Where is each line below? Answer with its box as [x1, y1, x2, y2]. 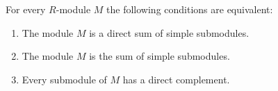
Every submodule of [22, 72, 107, 86]
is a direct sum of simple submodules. [89, 25, 250, 40]
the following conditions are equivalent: [106, 2, 273, 16]
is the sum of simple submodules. [89, 49, 230, 63]
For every [6, 2, 46, 16]
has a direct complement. [122, 72, 230, 86]
